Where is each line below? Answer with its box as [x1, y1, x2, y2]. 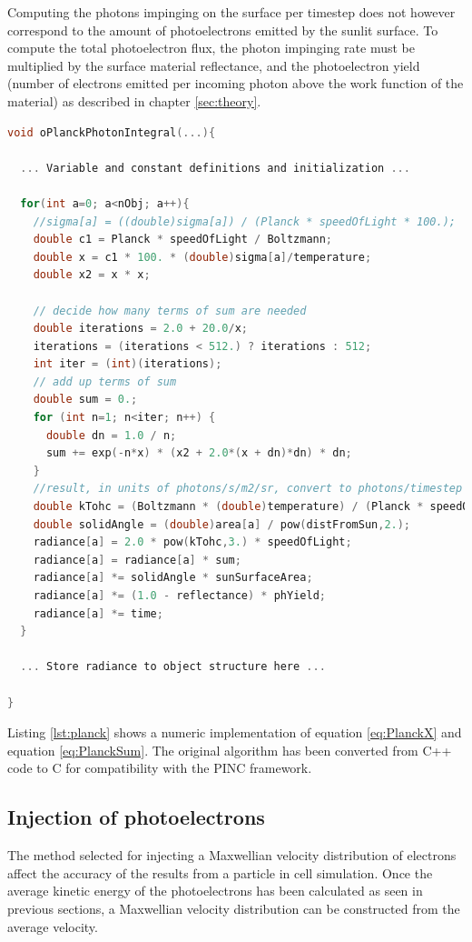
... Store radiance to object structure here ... [20, 660, 326, 674]
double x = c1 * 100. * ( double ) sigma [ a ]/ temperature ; [33, 250, 372, 264]
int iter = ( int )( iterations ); [33, 357, 222, 371]
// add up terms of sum [33, 375, 177, 388]
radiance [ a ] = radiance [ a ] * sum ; [33, 553, 241, 566]
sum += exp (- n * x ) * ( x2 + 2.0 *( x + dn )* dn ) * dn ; [45, 446, 352, 460]
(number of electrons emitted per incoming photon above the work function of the [7, 74, 464, 93]
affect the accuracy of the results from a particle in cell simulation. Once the [7, 863, 433, 882]
